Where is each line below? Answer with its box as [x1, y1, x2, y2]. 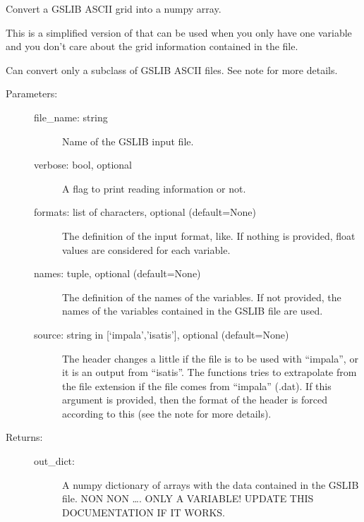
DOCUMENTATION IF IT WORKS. [62, 504, 226, 519]
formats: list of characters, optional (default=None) [34, 205, 256, 219]
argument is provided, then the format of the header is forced [62, 392, 328, 407]
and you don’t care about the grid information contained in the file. [6, 39, 298, 54]
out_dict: [34, 454, 75, 468]
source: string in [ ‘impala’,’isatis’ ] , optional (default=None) [34, 327, 289, 341]
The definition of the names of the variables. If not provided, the [62, 289, 341, 304]
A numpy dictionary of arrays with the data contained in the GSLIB [62, 477, 359, 492]
